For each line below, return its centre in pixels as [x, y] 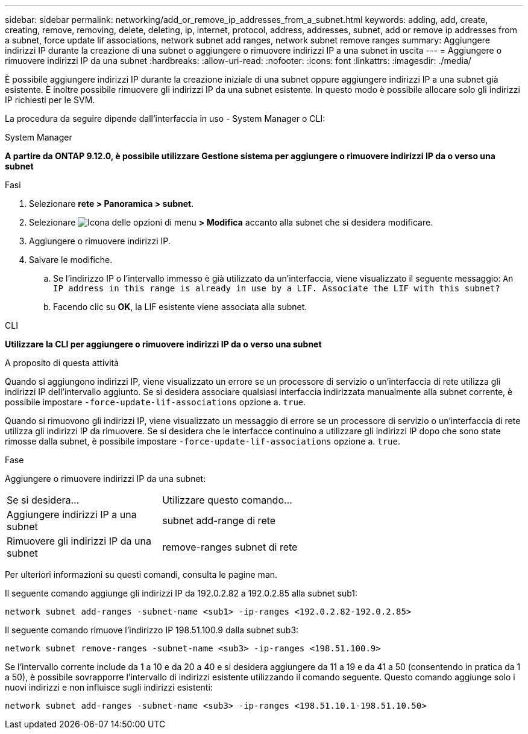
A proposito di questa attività [62, 363]
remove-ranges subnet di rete [230, 547]
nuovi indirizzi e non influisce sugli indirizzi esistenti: [109, 687]
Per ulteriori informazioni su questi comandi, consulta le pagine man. [141, 574]
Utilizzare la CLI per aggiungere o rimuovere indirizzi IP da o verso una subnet [163, 344]
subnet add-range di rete [219, 520]
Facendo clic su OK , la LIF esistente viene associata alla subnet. [180, 307]
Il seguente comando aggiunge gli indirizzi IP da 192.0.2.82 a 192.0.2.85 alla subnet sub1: [181, 593]
